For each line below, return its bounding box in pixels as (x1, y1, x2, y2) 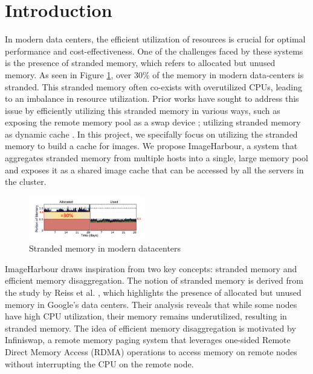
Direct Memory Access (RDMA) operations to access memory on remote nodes (5, 345, 297, 358)
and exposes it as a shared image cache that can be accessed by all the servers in (5, 163, 304, 176)
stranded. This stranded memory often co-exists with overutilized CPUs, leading (5, 80, 302, 93)
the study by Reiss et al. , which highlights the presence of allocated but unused (5, 286, 302, 299)
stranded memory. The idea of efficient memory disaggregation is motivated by (5, 321, 296, 334)
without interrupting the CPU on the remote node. (5, 357, 194, 370)
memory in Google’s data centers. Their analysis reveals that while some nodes (5, 298, 297, 310)
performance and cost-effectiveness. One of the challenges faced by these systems (5, 44, 303, 57)
